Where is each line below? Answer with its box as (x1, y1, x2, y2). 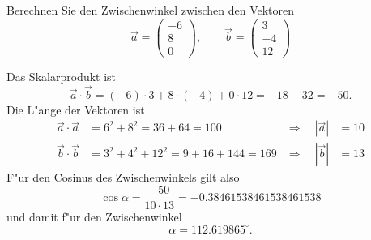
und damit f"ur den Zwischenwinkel (6, 208, 182, 225)
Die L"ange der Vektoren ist (6, 101, 145, 118)
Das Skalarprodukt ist (6, 67, 117, 84)
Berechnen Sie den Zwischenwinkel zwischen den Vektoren (6, 2, 295, 18)
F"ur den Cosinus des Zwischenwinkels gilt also (6, 169, 240, 186)
